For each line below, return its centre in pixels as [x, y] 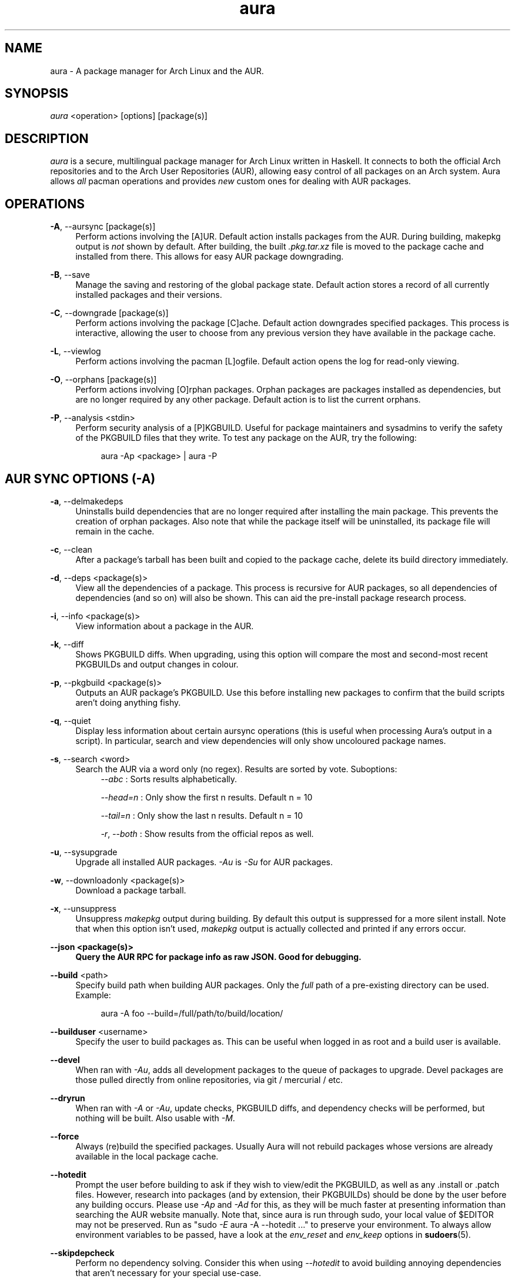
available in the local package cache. [147, 1156]
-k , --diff [67, 644]
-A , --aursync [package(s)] [103, 227]
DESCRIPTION [47, 138]
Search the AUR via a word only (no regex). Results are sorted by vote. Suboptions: [236, 769]
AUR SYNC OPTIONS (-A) [80, 479]
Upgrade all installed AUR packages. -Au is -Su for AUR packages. [204, 862]
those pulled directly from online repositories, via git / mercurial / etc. [209, 1079]
